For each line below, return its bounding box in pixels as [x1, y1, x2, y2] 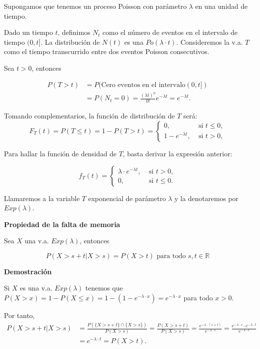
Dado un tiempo [4, 27, 53, 37]
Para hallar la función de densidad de [4, 148, 117, 158]
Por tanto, [4, 310, 35, 320]
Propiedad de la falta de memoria [4, 219, 120, 229]
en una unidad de [195, 1, 248, 11]
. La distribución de [40, 36, 100, 47]
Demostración [4, 266, 52, 276]
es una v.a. [20, 283, 53, 293]
